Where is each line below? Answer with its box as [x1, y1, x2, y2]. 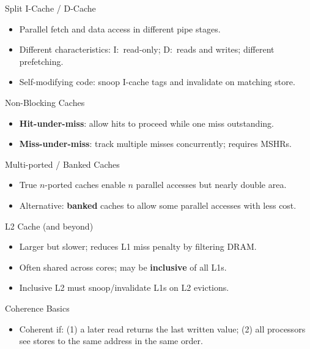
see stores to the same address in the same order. [19, 334, 203, 347]
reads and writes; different [176, 43, 275, 56]
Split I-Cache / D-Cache [5, 2, 96, 14]
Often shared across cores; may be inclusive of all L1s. [19, 260, 227, 273]
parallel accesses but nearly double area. [136, 178, 287, 191]
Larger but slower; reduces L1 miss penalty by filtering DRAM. [19, 240, 257, 253]
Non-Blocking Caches [5, 96, 85, 108]
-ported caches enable [45, 178, 125, 191]
